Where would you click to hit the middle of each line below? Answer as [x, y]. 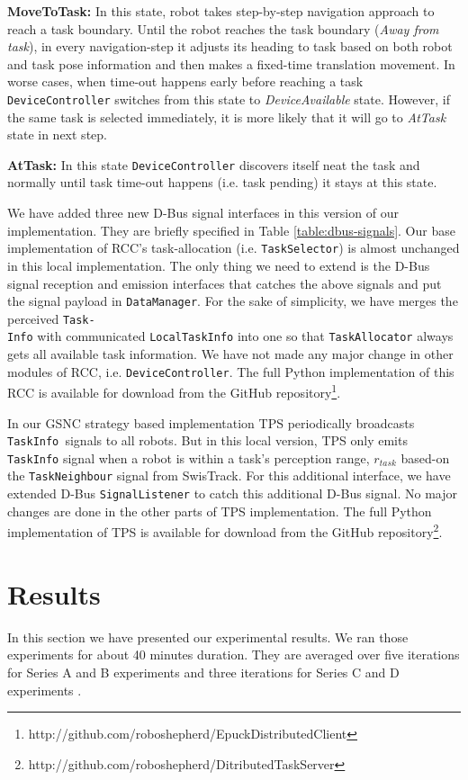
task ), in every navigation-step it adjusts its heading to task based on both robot [230, 46]
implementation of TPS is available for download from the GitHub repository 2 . [225, 531]
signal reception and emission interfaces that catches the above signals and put [225, 283]
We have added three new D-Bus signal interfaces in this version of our [203, 213]
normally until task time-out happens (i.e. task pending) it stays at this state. [222, 182]
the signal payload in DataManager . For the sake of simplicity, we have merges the [233, 301]
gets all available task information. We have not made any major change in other [230, 354]
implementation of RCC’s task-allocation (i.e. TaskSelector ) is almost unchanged [234, 248]
